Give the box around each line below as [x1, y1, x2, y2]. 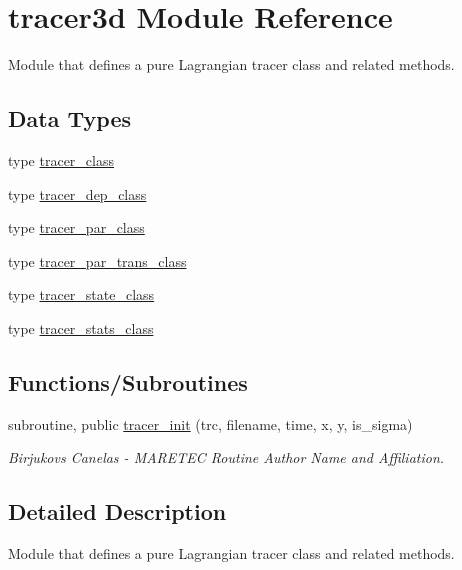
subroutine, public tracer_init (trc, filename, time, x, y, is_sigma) [8, 413, 413, 434]
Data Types [8, 103, 131, 134]
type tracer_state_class [8, 284, 155, 305]
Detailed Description [8, 496, 227, 527]
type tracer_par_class [8, 217, 145, 238]
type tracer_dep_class [8, 183, 147, 204]
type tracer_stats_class [8, 317, 154, 338]
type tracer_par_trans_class [8, 250, 187, 271]
